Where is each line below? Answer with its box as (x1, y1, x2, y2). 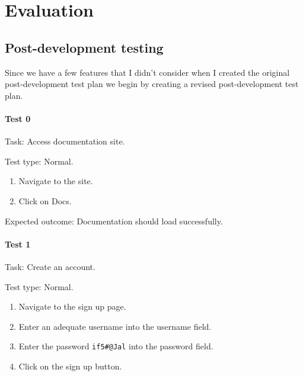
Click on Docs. (18, 194, 72, 207)
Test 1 (5, 237, 31, 250)
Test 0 (5, 112, 31, 124)
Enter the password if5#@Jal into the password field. (18, 340, 213, 352)
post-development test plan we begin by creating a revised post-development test (5, 78, 299, 90)
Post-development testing (5, 38, 164, 56)
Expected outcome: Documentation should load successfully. (5, 214, 223, 227)
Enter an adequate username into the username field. (18, 320, 212, 332)
